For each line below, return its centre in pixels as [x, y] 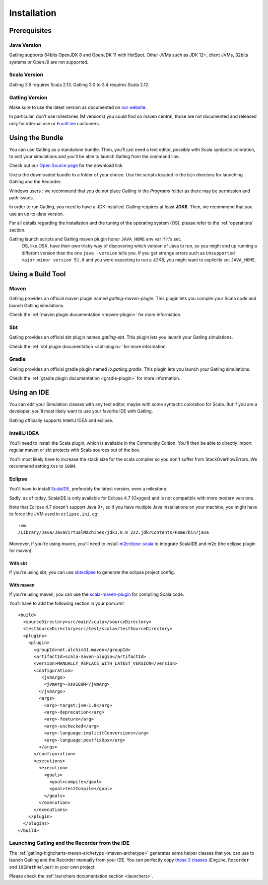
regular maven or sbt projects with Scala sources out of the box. [75, 450]
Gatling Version [28, 97]
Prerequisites [30, 31]
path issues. [22, 198]
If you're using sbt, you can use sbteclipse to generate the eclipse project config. [92, 572]
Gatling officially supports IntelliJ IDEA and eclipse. [61, 420]
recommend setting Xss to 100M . [43, 466]
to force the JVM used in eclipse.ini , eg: [54, 514]
